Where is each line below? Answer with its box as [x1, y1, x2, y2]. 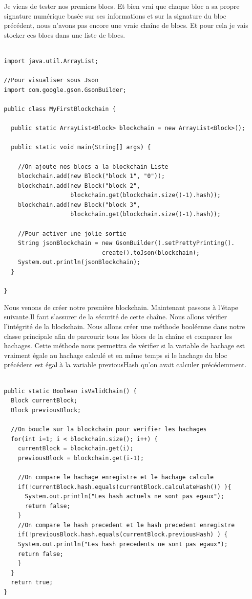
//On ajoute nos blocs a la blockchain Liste [18, 163, 168, 170]
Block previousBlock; [11, 406, 81, 414]
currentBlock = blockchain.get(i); [18, 445, 133, 452]
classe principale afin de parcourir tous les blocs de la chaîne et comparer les [4, 331, 232, 341]
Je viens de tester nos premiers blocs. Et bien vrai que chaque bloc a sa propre [4, 1, 240, 11]
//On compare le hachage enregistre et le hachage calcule [18, 473, 214, 481]
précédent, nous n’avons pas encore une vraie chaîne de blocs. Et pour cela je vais [4, 20, 249, 30]
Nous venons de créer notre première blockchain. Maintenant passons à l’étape [4, 302, 238, 312]
